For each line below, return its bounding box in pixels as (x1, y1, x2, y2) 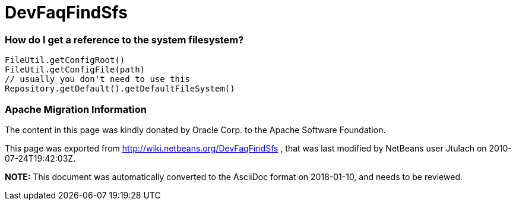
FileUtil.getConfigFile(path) (5, 65, 145, 75)
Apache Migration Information (5, 103, 147, 115)
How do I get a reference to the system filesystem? (5, 33, 244, 46)
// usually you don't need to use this (5, 74, 190, 84)
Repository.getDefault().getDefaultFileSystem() (5, 84, 235, 94)
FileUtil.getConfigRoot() (5, 55, 125, 65)
